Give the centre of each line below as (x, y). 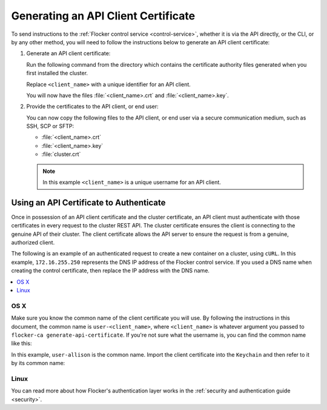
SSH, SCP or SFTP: (50, 126)
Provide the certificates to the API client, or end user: (92, 107)
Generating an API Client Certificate (103, 16)
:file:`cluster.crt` (61, 154)
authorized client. (33, 243)
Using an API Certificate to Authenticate (88, 202)
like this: (21, 343)
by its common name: (38, 363)
